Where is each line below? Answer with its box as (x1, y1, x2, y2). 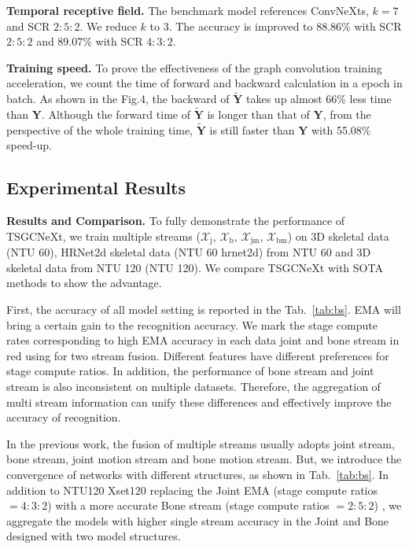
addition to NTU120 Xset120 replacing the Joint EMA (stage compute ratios (6, 481, 378, 498)
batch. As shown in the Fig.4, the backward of (6, 90, 230, 107)
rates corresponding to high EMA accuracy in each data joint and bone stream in (6, 332, 400, 348)
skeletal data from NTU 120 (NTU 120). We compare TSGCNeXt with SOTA (6, 259, 383, 275)
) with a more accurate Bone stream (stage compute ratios (47, 497, 330, 514)
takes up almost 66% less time (246, 90, 392, 107)
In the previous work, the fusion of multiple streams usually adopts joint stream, (6, 435, 395, 451)
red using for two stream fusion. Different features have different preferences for (6, 347, 389, 363)
